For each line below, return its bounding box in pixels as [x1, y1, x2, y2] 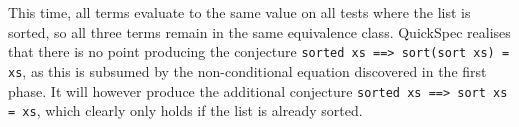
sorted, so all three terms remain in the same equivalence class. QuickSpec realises [8, 21, 511, 42]
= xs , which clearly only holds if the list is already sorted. [8, 100, 363, 121]
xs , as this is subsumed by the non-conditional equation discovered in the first [8, 60, 487, 81]
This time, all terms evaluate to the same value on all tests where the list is [8, 2, 471, 22]
